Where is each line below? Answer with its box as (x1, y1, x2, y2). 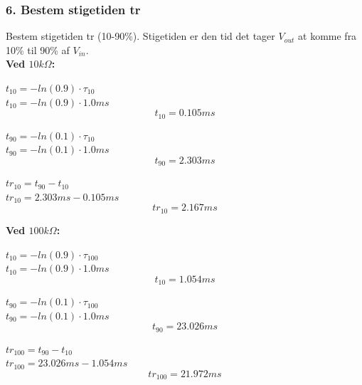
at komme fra (298, 28, 357, 43)
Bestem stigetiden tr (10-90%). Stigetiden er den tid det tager (6, 28, 275, 43)
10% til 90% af (6, 42, 70, 57)
